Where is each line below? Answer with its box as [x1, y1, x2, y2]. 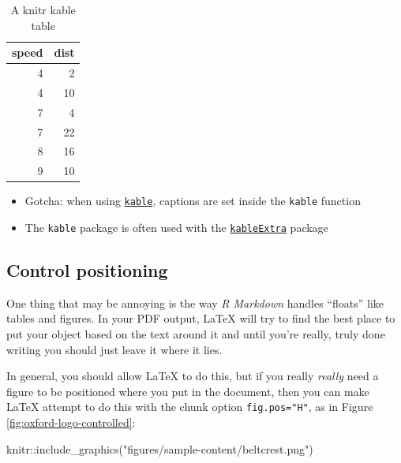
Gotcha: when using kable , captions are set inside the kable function [24, 192, 361, 209]
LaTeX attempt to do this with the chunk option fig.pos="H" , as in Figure [6, 398, 373, 415]
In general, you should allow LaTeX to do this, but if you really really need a [6, 368, 379, 384]
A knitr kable [10, 2, 76, 17]
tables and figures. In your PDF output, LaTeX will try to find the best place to [6, 310, 395, 327]
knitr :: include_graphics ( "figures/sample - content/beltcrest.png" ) [6, 440, 313, 457]
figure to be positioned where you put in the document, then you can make [6, 383, 369, 399]
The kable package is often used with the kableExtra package [24, 219, 328, 235]
